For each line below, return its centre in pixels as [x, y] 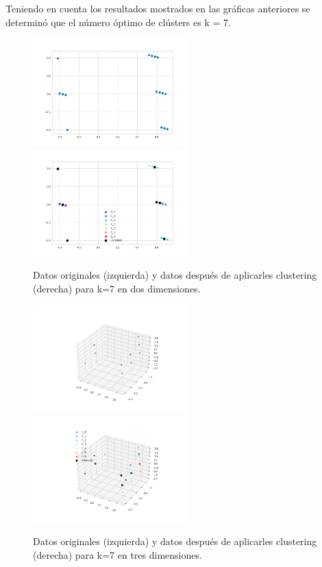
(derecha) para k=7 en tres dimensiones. [117, 554]
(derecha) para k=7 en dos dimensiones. [117, 288]
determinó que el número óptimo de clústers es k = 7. [118, 22]
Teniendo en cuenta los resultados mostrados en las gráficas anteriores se [158, 8]
